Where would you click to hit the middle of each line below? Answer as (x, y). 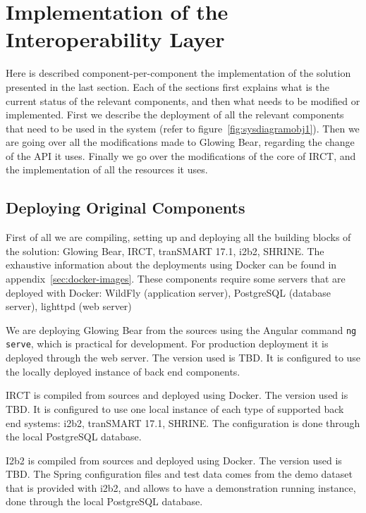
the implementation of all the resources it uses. (107, 169)
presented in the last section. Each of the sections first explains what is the (167, 86)
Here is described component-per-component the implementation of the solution (178, 73)
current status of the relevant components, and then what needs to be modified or (183, 100)
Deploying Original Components (126, 208)
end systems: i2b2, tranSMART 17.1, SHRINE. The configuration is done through (183, 422)
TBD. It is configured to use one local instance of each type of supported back (175, 408)
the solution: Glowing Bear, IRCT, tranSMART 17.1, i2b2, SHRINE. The (165, 251)
